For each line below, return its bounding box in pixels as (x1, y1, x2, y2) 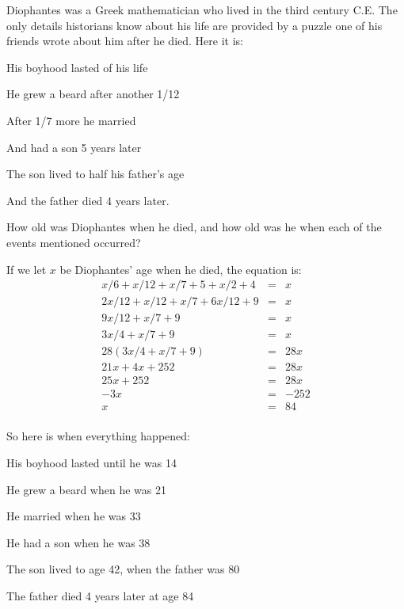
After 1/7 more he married (6, 112, 136, 128)
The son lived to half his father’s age (6, 166, 185, 182)
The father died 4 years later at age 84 (6, 588, 194, 603)
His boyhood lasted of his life (6, 59, 148, 75)
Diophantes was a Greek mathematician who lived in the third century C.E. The (6, 2, 398, 17)
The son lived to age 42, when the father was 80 (6, 561, 240, 577)
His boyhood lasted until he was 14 (6, 455, 177, 471)
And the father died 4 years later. (6, 192, 170, 208)
